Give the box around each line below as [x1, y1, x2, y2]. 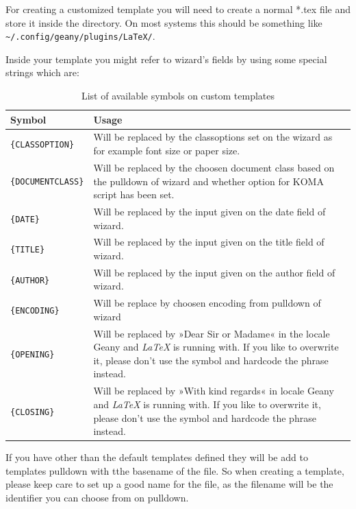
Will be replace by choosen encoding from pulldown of [93, 296, 321, 310]
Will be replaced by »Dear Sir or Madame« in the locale [93, 326, 330, 340]
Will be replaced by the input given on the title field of [93, 235, 325, 249]
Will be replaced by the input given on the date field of [93, 204, 326, 218]
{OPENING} [10, 350, 55, 360]
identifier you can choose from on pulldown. [5, 490, 189, 504]
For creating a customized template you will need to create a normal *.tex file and [5, 2, 351, 16]
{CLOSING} [10, 407, 55, 417]
